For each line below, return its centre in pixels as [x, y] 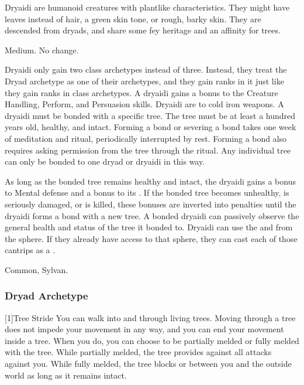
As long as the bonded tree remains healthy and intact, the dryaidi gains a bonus [150, 181]
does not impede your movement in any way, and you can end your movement [144, 329]
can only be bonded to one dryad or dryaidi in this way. [105, 161]
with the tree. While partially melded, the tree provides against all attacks [138, 352]
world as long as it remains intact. [66, 375]
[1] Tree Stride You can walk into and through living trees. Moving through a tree [150, 317]
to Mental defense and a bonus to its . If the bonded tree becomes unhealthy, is [147, 192]
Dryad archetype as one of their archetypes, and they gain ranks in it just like [144, 81]
